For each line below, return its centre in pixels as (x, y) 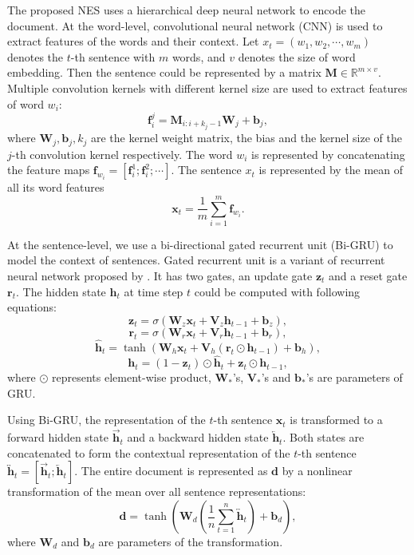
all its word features (56, 187)
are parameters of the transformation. (191, 542)
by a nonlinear (317, 471)
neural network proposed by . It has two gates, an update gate (160, 276)
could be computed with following (277, 291)
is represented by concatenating (328, 154)
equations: (32, 307)
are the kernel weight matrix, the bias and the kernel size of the (246, 138)
